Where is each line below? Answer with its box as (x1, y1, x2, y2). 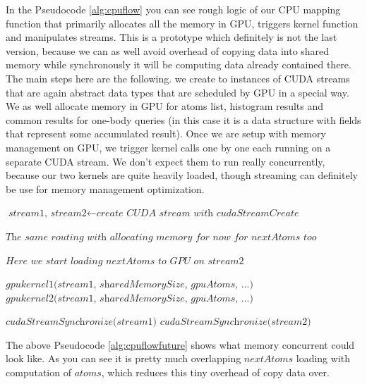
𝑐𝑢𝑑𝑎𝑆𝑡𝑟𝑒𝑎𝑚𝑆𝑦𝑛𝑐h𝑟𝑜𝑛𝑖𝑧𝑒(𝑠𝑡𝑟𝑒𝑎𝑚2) (160, 317, 311, 328)
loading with (296, 351, 350, 366)
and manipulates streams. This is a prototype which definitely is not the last (6, 30, 337, 44)
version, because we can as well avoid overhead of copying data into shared (6, 43, 330, 58)
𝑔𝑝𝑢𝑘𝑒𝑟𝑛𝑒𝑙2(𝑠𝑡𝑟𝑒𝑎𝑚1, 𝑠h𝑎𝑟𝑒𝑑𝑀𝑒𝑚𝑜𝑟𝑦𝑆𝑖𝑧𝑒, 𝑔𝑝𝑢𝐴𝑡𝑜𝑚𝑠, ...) (6, 293, 253, 304)
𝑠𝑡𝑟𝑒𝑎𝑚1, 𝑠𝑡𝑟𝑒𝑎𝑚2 (8, 209, 87, 219)
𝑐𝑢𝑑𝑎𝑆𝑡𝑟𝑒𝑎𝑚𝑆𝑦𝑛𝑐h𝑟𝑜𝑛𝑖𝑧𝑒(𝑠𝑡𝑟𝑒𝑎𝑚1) (6, 317, 157, 328)
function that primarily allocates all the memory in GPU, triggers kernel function (6, 16, 359, 30)
